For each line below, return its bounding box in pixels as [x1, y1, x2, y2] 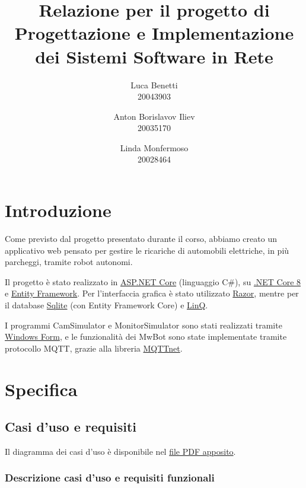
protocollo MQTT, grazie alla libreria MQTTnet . [5, 342, 183, 354]
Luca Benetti [130, 78, 178, 91]
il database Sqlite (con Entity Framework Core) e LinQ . [5, 298, 208, 311]
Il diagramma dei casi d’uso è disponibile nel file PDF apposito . [5, 445, 236, 457]
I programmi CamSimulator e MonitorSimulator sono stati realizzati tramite [5, 318, 282, 331]
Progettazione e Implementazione [14, 21, 294, 45]
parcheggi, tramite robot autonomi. [5, 256, 133, 268]
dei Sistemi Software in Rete [35, 44, 273, 68]
